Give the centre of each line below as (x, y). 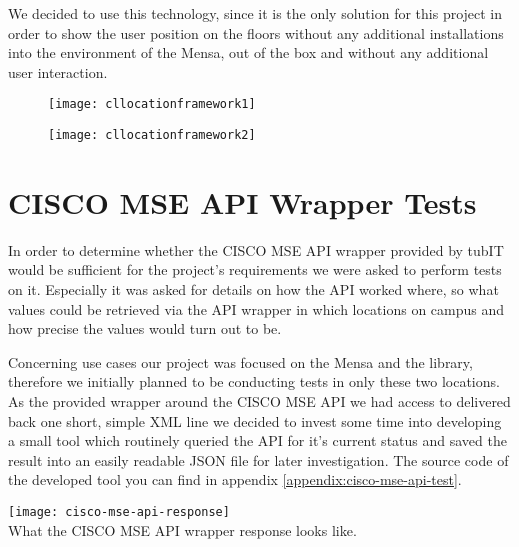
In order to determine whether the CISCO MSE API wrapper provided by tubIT (256, 249)
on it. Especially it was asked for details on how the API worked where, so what (253, 289)
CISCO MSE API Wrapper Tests (242, 201)
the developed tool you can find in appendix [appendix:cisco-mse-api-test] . (235, 479)
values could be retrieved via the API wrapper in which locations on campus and (256, 308)
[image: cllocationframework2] (152, 135)
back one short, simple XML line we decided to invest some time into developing (255, 420)
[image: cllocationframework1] (152, 104)
